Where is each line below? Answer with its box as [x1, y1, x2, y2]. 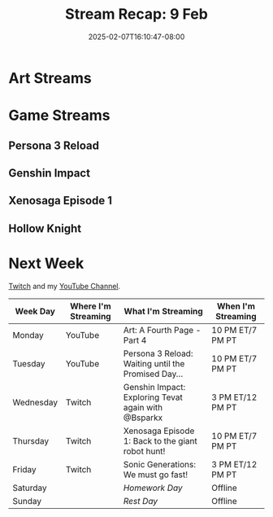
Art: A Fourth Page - [123, 324, 201, 335]
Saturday [12, 482, 47, 493]
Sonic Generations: [123, 458, 197, 470]
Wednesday [12, 397, 58, 408]
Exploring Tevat [123, 392, 183, 403]
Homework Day [123, 482, 183, 493]
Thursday [12, 435, 50, 446]
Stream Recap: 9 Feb [64, 5, 209, 24]
